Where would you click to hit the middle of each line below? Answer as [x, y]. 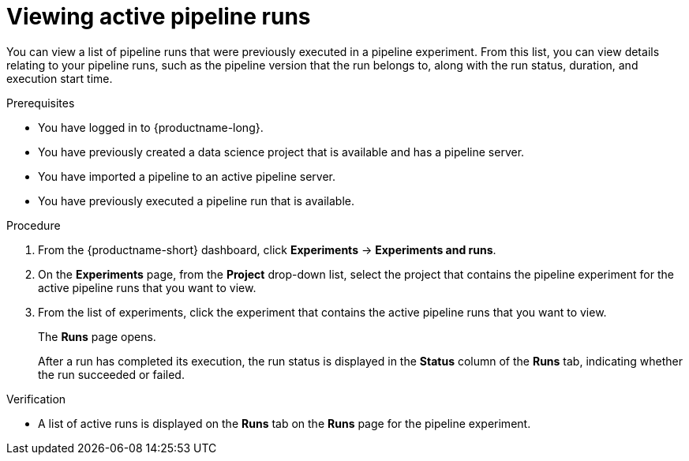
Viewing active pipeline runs [159, 17]
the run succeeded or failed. [111, 374]
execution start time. [60, 78]
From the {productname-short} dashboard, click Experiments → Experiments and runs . [267, 249]
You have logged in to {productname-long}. [151, 127]
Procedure [34, 225]
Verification [36, 399]
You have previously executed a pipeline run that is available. [196, 201]
